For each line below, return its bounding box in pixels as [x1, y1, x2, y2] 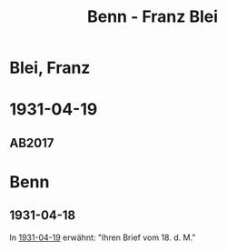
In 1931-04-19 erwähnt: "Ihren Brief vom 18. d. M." [9, 232, 196, 243]
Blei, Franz [9, 57, 91, 78]
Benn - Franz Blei [86, 6, 219, 27]
